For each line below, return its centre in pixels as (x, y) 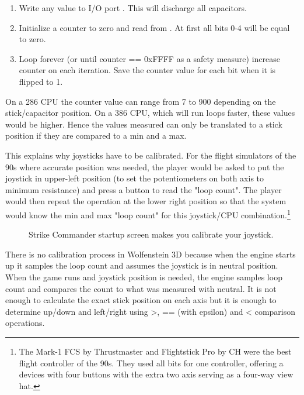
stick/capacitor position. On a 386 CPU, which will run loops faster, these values (150, 113)
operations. (25, 323)
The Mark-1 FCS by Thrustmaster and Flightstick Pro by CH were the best (155, 351)
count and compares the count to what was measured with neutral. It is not (141, 288)
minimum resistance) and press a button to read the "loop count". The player (144, 189)
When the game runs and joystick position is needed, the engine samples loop (144, 276)
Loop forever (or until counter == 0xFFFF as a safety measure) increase (149, 58)
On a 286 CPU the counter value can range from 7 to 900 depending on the (141, 101)
